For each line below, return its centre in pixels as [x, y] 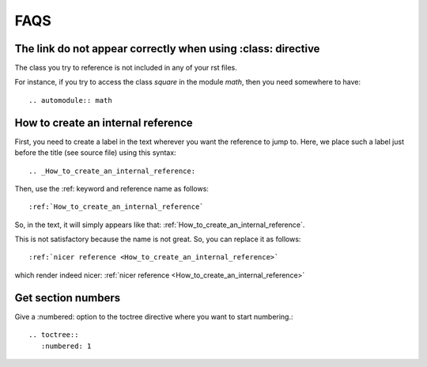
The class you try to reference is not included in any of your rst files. [126, 68]
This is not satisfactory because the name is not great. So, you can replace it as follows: [158, 239]
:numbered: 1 [66, 346]
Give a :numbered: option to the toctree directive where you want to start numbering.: [154, 316]
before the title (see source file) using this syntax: [96, 153]
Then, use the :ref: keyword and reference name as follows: [112, 188]
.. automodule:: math [70, 100]
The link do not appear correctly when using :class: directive [167, 49]
